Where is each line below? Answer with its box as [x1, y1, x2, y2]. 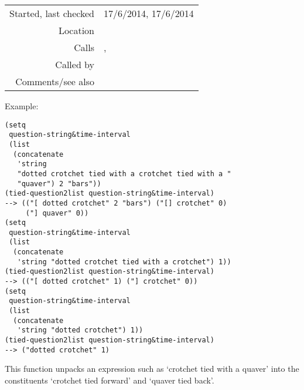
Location [58, 23, 95, 37]
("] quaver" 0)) [25, 209, 89, 217]
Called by [55, 58, 95, 71]
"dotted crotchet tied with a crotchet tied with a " [17, 169, 231, 178]
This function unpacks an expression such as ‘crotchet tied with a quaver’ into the [5, 362, 299, 375]
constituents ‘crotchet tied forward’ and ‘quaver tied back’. [5, 374, 214, 386]
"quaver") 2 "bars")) [17, 179, 101, 188]
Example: [5, 100, 39, 112]
